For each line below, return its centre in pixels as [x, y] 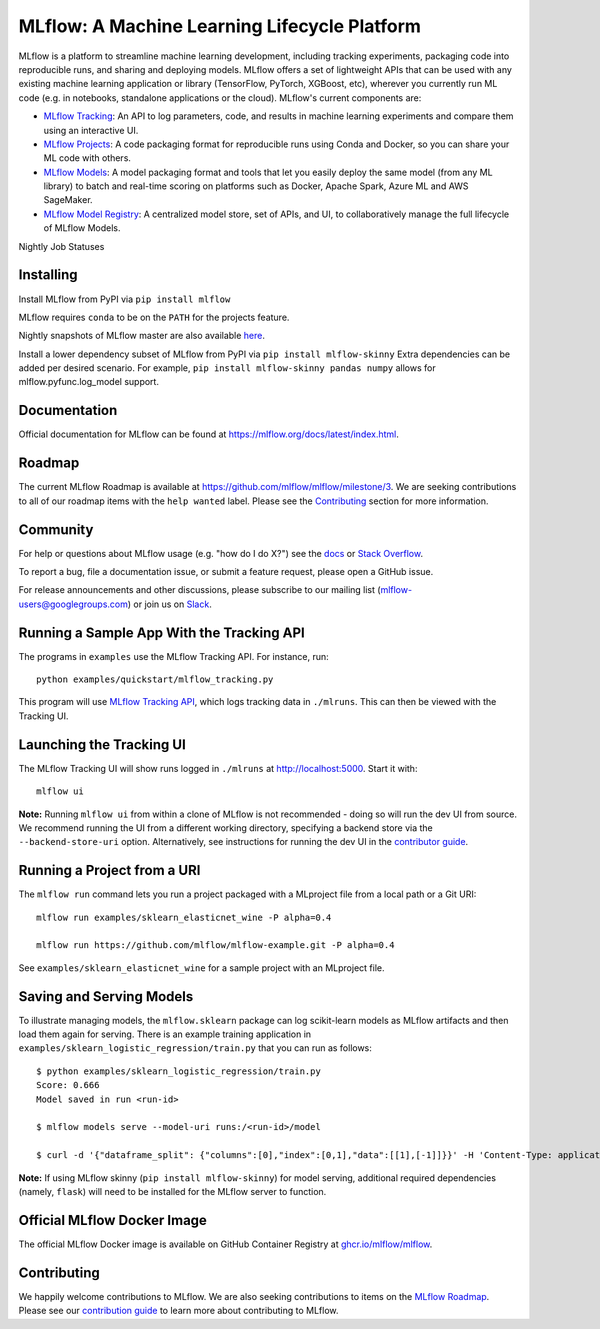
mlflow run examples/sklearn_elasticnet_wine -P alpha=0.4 [184, 917]
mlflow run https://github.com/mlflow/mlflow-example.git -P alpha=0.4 [215, 945]
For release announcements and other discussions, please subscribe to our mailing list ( [199, 590]
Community [56, 529]
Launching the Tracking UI [102, 744]
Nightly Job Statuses [61, 246]
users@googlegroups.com [73, 604]
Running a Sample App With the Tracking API [161, 632]
